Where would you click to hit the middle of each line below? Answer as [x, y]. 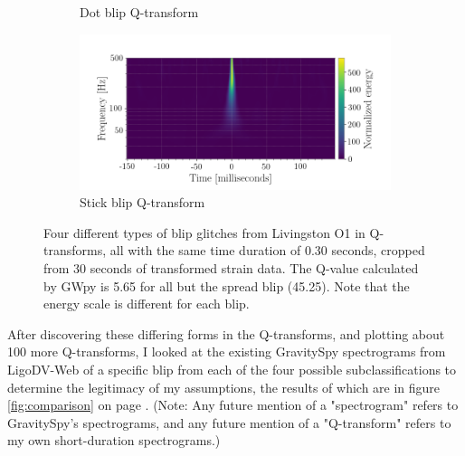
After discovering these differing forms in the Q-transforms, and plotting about [226, 333]
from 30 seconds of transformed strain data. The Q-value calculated [231, 267]
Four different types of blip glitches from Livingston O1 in [204, 232]
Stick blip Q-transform [142, 202]
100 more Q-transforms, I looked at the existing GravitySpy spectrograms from [227, 351]
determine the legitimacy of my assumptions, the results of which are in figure [224, 387]
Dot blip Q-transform [139, 12]
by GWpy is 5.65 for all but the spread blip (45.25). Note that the [227, 285]
